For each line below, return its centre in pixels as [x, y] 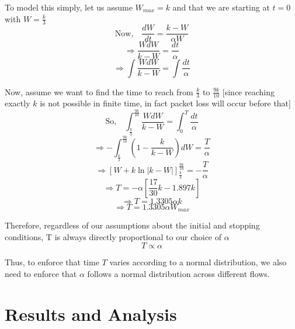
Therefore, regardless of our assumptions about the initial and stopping [132, 225]
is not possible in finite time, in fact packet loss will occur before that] [165, 103]
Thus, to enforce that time [52, 262]
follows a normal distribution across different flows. [178, 273]
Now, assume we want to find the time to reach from [99, 91]
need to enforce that [41, 273]
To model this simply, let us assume [69, 7]
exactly [18, 103]
